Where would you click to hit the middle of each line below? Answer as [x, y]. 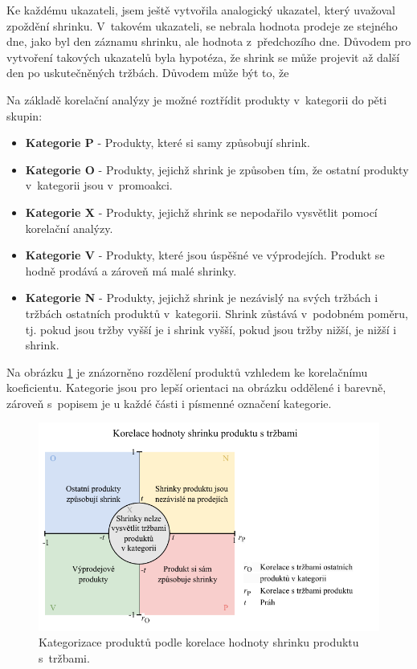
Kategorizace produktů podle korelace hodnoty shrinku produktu [199, 642]
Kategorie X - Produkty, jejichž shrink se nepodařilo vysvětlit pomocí [201, 212]
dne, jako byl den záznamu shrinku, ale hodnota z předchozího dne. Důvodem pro [209, 41]
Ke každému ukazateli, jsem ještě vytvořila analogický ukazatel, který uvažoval [201, 10]
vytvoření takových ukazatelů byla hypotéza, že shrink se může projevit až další [203, 57]
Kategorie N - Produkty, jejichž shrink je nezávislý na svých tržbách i [202, 298]
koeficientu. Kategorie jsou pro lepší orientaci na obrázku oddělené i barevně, [196, 388]
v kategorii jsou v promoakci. [99, 185]
